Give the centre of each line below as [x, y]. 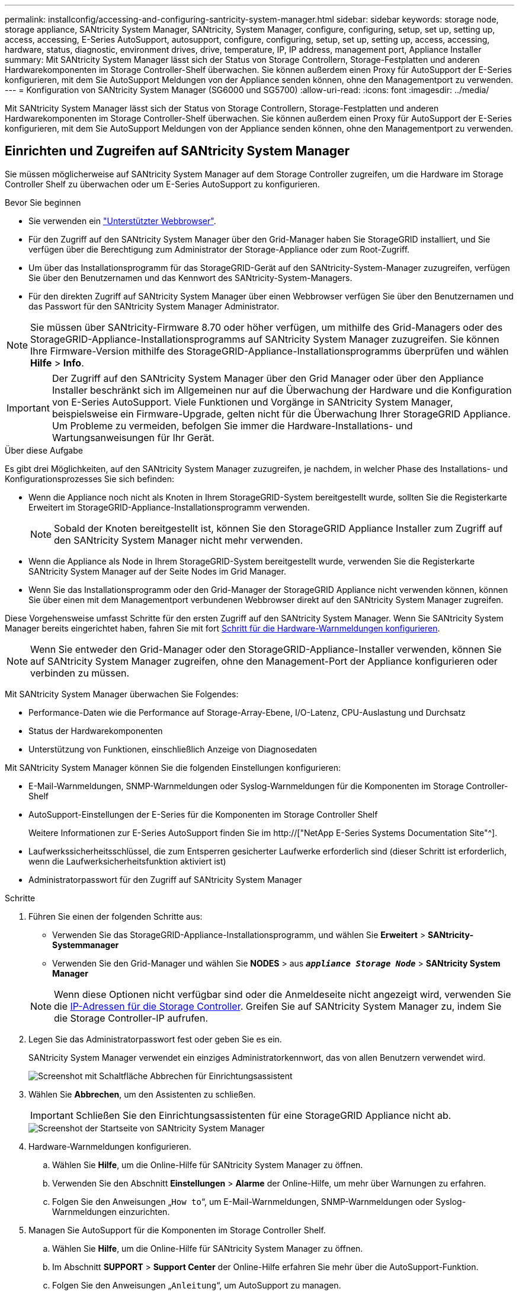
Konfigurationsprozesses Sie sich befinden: [89, 479]
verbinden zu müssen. [80, 673]
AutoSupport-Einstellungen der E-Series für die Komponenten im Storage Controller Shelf [203, 814]
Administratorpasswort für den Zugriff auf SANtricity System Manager [165, 879]
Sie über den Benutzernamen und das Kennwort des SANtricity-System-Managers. [190, 277]
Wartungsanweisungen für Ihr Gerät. [133, 437]
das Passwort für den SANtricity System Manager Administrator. [154, 306]
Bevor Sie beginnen [43, 202]
